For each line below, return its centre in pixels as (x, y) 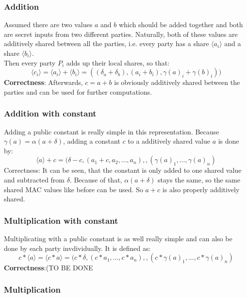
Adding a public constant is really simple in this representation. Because (112, 131)
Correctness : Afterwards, (43, 82)
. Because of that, (96, 179)
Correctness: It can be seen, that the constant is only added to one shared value (123, 170)
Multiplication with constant (61, 220)
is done (229, 141)
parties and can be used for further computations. (78, 91)
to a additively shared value (169, 141)
